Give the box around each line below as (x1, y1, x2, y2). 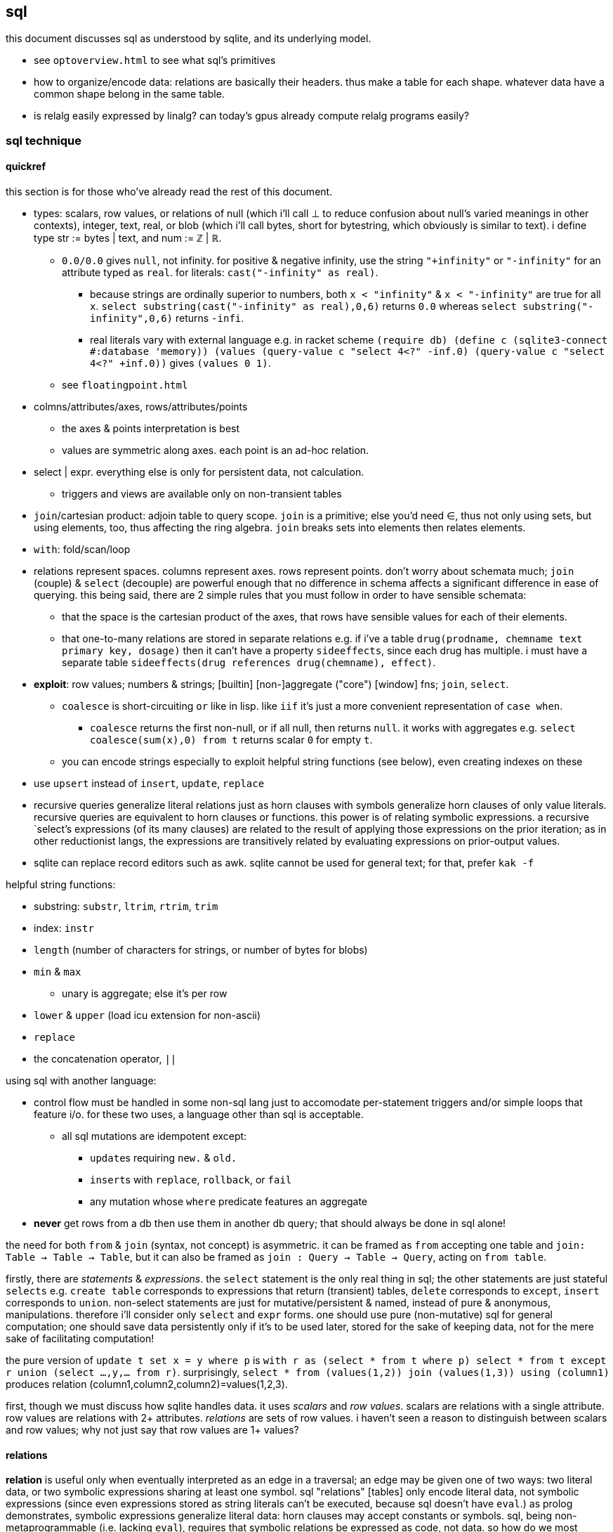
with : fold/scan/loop (34, 543, 131, 556)
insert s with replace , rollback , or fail (90, 1174, 292, 1186)
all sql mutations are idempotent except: (62, 1130, 247, 1143)
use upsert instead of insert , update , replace (34, 777, 265, 790)
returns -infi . (175, 312, 244, 325)
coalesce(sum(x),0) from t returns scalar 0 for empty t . (90, 734, 373, 746)
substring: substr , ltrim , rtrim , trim (34, 900, 218, 913)
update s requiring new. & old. (90, 1152, 237, 1164)
